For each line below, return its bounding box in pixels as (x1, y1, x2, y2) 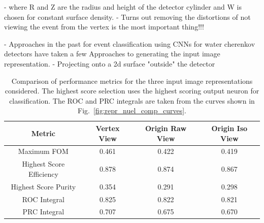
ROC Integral (22, 194, 64, 204)
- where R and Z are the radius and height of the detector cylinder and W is (4, 2, 242, 12)
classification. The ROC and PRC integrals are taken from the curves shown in (9, 95, 255, 106)
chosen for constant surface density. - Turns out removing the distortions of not (4, 11, 251, 22)
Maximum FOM (18, 146, 69, 156)
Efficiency (28, 168, 58, 179)
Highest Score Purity (11, 181, 76, 192)
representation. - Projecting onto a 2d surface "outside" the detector (4, 58, 215, 69)
